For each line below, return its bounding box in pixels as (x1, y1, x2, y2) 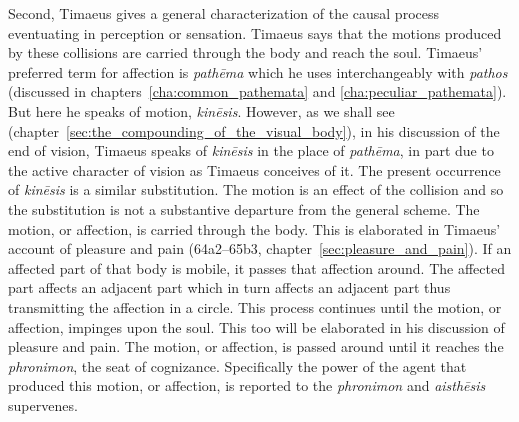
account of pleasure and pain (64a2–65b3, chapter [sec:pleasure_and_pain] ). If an (8, 238, 512, 259)
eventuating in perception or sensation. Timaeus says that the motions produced (8, 22, 502, 43)
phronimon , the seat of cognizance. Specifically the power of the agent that (8, 355, 467, 376)
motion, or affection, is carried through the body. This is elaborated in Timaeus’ (8, 218, 501, 239)
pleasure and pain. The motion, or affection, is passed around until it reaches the (8, 336, 504, 357)
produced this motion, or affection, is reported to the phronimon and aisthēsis (8, 375, 486, 396)
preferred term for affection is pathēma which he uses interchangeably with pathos (8, 61, 508, 82)
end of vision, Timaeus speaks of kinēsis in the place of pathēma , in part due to (8, 140, 494, 161)
